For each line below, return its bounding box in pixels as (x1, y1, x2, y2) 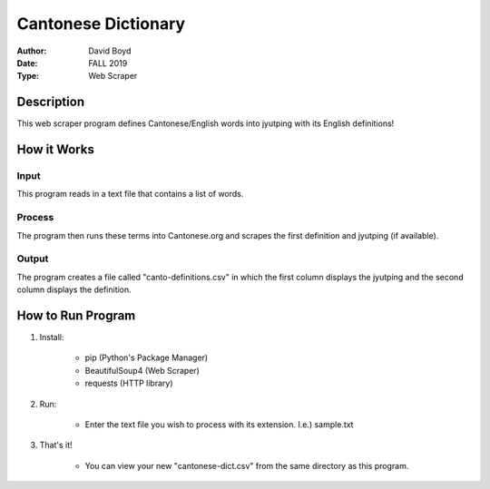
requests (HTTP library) (84, 377, 173, 389)
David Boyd (88, 45, 132, 56)
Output (16, 252, 49, 265)
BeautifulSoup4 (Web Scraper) (84, 365, 200, 376)
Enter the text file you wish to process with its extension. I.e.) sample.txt (84, 418, 354, 430)
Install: (39, 331, 64, 342)
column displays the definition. (16, 284, 132, 295)
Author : (16, 45, 47, 56)
